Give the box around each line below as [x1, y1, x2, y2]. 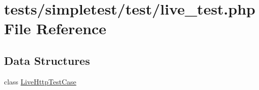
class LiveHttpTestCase [4, 76, 76, 86]
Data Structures [4, 52, 90, 68]
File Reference [4, 18, 107, 39]
